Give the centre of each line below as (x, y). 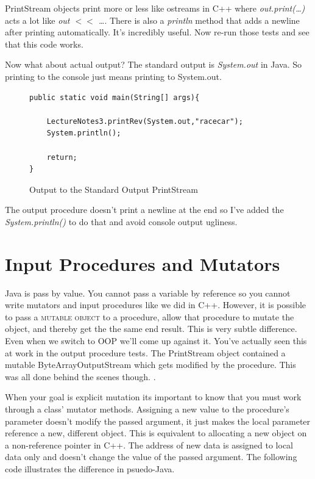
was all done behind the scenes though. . (80, 376)
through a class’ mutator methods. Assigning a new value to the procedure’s (147, 409)
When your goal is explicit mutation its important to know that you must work (153, 397)
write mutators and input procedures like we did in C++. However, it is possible (156, 305)
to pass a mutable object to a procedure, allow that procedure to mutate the (150, 316)
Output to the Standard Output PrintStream (114, 189)
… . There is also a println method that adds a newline (199, 20)
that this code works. (44, 44)
